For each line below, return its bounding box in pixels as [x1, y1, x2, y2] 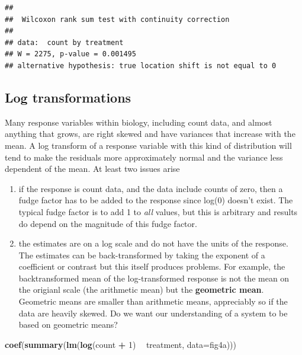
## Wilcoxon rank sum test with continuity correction [5, 15, 230, 24]
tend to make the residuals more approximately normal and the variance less [5, 151, 283, 163]
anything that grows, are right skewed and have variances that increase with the [5, 127, 295, 140]
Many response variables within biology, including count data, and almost [5, 116, 272, 128]
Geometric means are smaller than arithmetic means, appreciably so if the [18, 295, 288, 308]
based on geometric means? [18, 318, 118, 331]
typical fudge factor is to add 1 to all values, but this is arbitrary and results [18, 205, 298, 218]
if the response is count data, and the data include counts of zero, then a [18, 182, 283, 194]
